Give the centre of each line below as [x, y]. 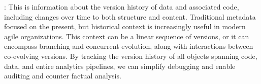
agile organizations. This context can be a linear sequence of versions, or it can [127, 36]
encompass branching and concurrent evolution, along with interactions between [129, 46]
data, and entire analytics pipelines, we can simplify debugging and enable [120, 66]
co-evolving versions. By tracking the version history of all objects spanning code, [131, 56]
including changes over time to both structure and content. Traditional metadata [130, 16]
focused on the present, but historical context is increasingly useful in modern [125, 26]
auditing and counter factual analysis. [63, 76]
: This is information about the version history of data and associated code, [122, 7]
